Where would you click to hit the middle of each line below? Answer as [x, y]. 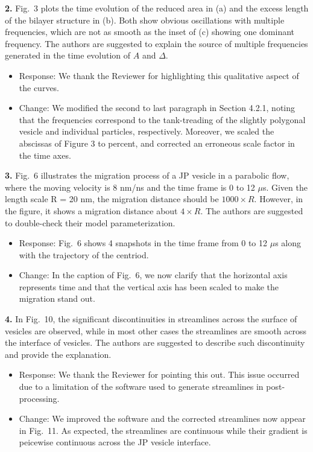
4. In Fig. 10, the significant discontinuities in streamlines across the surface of [151, 319]
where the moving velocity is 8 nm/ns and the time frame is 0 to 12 [130, 187]
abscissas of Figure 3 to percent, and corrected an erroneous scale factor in [157, 143]
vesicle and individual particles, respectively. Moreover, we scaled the [147, 131]
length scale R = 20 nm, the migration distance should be [112, 199]
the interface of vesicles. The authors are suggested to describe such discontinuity [155, 342]
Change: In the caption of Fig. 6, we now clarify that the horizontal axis [153, 275]
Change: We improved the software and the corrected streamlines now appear [162, 419]
